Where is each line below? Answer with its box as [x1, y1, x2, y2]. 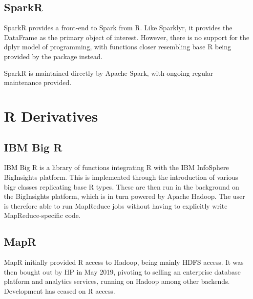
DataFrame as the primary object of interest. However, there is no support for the [4, 32, 250, 42]
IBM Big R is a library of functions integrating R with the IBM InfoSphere [4, 162, 229, 172]
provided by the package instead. [4, 51, 103, 61]
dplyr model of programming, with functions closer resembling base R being [4, 42, 232, 52]
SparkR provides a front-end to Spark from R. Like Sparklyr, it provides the [4, 22, 232, 33]
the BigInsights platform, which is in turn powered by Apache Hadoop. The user [4, 191, 245, 201]
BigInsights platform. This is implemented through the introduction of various [4, 171, 238, 182]
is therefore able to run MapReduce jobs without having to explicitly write [4, 200, 228, 211]
